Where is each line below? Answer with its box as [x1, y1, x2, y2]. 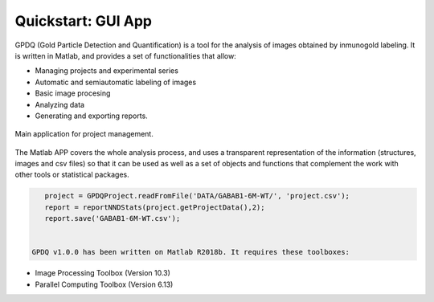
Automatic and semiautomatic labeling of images [35, 77, 197, 87]
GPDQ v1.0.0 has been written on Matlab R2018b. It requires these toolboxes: [31, 247, 350, 257]
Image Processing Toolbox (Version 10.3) [35, 268, 170, 278]
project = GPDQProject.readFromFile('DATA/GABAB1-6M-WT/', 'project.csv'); [44, 191, 350, 201]
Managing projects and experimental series [35, 66, 178, 75]
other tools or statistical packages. [14, 169, 130, 180]
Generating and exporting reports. [35, 111, 148, 120]
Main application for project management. [14, 129, 154, 139]
